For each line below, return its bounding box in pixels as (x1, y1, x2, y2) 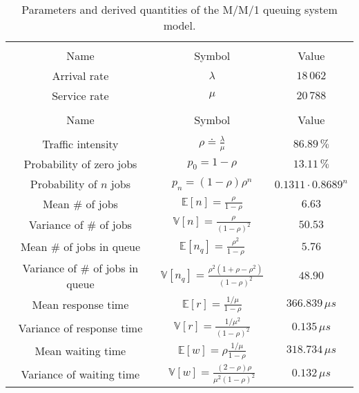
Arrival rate (52, 68, 109, 83)
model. (163, 17, 196, 33)
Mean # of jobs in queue (20, 238, 141, 254)
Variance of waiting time (21, 365, 140, 382)
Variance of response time (18, 319, 143, 336)
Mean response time (32, 296, 129, 312)
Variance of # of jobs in (22, 259, 139, 276)
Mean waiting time (35, 343, 126, 359)
